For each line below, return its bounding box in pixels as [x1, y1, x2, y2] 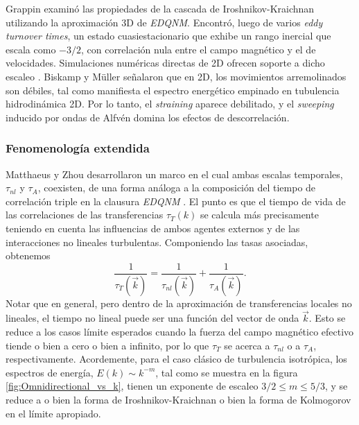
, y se [324, 379, 348, 393]
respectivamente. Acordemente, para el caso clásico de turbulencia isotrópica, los [6, 352, 347, 366]
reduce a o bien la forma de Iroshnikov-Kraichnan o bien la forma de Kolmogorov [6, 392, 351, 406]
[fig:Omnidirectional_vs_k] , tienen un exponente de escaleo [6, 379, 259, 393]
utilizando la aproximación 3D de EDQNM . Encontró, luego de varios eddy [6, 15, 323, 29]
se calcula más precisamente [200, 207, 319, 222]
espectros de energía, [6, 365, 94, 379]
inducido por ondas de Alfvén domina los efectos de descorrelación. [6, 110, 290, 124]
